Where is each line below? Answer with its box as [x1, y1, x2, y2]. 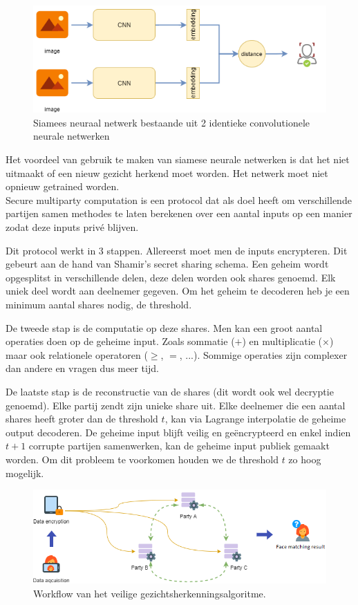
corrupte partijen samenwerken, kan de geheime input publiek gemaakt [28, 438, 330, 453]
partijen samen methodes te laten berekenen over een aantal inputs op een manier [6, 206, 352, 221]
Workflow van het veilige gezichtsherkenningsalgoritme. [33, 586, 266, 601]
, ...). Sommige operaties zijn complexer [179, 347, 348, 362]
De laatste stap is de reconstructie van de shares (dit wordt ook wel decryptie [6, 384, 334, 398]
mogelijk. [6, 465, 44, 480]
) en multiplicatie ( [242, 334, 322, 348]
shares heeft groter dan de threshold [6, 411, 158, 426]
